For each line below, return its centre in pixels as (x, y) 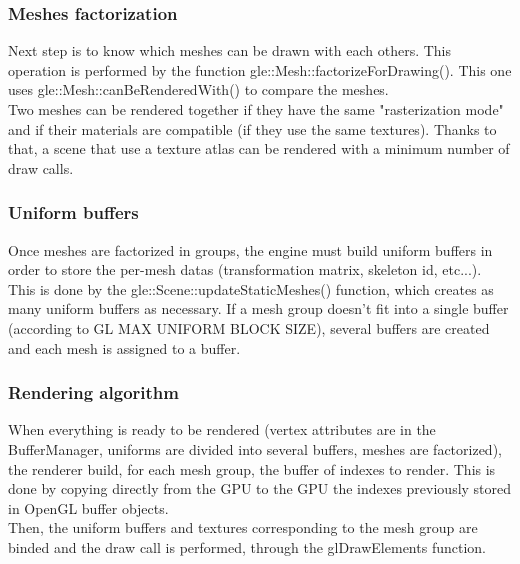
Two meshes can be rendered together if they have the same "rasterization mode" (256, 109)
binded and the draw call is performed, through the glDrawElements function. (247, 546)
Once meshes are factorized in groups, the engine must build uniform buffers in (250, 249)
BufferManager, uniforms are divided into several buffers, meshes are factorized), (255, 448)
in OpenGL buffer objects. (88, 507)
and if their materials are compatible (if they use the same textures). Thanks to (252, 128)
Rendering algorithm (93, 392)
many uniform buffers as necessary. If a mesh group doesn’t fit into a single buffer (258, 308)
